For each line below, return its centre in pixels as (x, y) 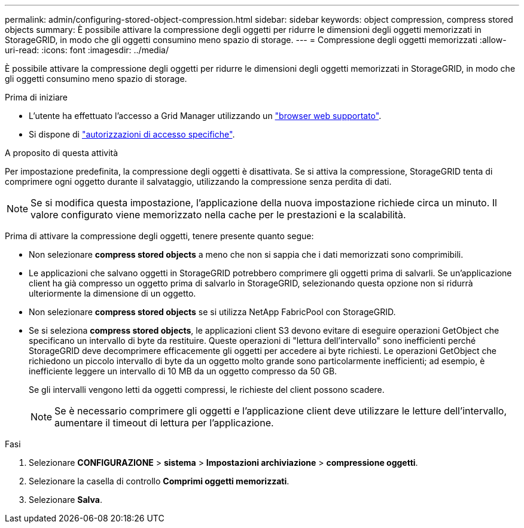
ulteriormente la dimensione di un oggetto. (112, 293)
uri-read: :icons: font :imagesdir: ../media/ (87, 50)
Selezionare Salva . (65, 500)
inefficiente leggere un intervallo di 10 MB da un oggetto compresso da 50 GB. (183, 371)
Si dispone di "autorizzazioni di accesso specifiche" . (132, 134)
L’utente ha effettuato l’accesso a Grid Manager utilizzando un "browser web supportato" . (205, 116)
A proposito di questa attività (62, 153)
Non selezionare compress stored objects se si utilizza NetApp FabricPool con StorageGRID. (212, 312)
